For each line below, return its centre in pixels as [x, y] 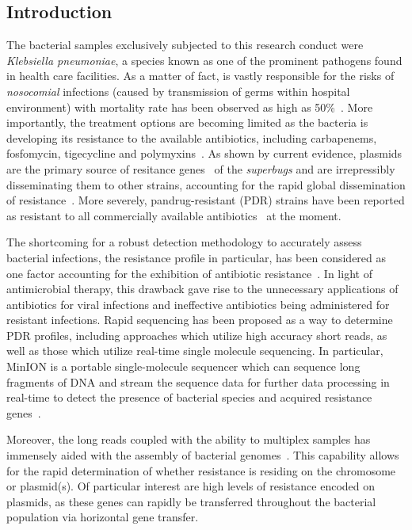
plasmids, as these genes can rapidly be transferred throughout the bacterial [191, 501]
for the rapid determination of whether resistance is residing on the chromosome [201, 470]
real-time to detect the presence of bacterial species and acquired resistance [189, 397]
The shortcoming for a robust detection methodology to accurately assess [184, 242]
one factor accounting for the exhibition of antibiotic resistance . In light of [189, 273]
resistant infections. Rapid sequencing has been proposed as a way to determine [200, 320]
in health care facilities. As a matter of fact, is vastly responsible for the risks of [200, 76]
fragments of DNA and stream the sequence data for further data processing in [198, 381]
